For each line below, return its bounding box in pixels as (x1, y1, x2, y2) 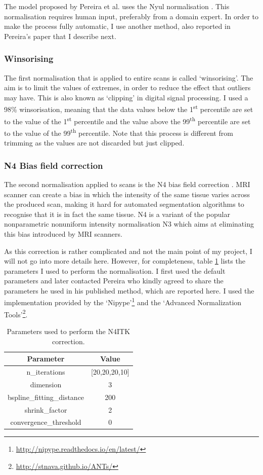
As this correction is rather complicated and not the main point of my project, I (4, 245, 252, 256)
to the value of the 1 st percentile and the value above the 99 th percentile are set (4, 114, 251, 126)
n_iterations (26, 367, 65, 377)
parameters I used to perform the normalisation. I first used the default (4, 265, 226, 276)
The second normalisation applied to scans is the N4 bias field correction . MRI (4, 178, 250, 189)
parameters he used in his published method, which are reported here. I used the (4, 285, 254, 296)
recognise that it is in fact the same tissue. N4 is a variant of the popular (4, 208, 230, 219)
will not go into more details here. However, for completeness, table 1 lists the (4, 255, 245, 266)
